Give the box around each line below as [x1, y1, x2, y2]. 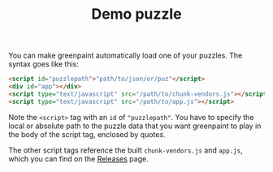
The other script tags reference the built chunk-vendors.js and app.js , [8, 145, 243, 155]
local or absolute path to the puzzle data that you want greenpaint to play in [8, 121, 262, 131]
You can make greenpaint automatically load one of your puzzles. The [8, 50, 243, 61]
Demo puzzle [91, 5, 182, 24]
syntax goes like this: [8, 59, 80, 69]
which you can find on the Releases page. [8, 153, 149, 163]
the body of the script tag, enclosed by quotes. [8, 129, 166, 139]
